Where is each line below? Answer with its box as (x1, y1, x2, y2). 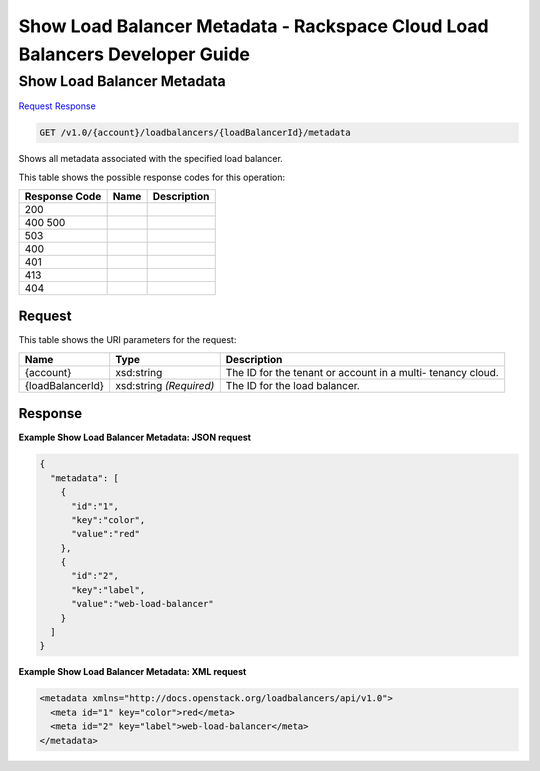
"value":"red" (71, 528, 140, 540)
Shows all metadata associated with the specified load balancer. (18, 153, 284, 165)
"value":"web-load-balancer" (71, 598, 214, 610)
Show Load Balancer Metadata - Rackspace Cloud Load (18, 15, 489, 37)
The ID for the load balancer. (225, 378, 360, 392)
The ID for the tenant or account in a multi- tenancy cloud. (225, 365, 499, 379)
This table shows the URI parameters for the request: (18, 334, 237, 346)
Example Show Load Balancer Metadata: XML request (18, 666, 247, 678)
